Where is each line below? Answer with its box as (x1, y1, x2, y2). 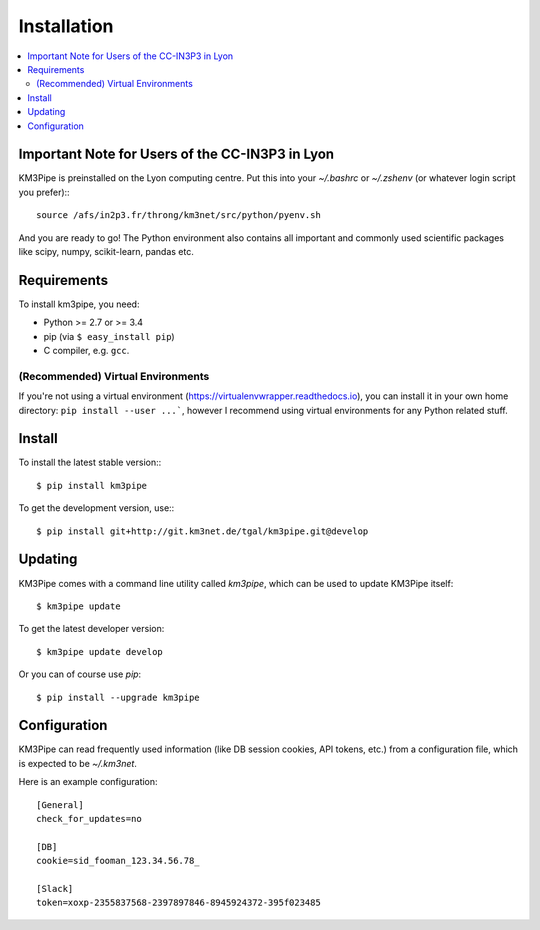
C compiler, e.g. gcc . (43, 345, 130, 357)
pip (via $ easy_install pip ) (43, 330, 175, 342)
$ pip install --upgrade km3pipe (36, 691, 200, 703)
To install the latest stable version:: (18, 456, 162, 469)
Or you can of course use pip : (18, 668, 142, 680)
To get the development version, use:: (18, 502, 175, 514)
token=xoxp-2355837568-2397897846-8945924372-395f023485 (36, 897, 322, 909)
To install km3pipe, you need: (18, 298, 140, 310)
